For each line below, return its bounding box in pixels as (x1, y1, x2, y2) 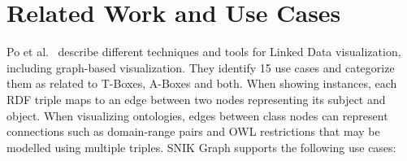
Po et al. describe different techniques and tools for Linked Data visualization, (6, 43, 401, 60)
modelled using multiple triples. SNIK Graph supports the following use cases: (6, 138, 396, 155)
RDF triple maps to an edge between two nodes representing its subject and (6, 90, 386, 107)
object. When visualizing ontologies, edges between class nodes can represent (6, 107, 388, 124)
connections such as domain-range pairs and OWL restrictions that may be (6, 123, 380, 140)
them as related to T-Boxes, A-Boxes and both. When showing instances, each (6, 75, 397, 92)
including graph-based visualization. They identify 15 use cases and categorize (6, 59, 395, 76)
